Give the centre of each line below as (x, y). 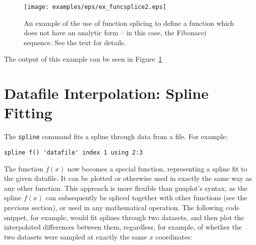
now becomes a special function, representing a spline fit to (157, 168)
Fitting (28, 113)
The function (24, 168)
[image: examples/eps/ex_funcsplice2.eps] (95, 7)
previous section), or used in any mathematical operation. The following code (122, 207)
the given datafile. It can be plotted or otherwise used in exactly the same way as (128, 178)
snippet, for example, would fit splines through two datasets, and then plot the (124, 217)
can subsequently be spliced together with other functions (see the (146, 198)
